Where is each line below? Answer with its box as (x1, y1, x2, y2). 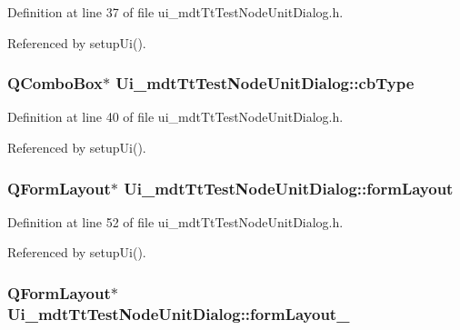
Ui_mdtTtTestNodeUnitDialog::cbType (115, 72, 415, 95)
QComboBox (7, 72, 103, 95)
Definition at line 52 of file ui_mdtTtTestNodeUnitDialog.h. (7, 212, 344, 231)
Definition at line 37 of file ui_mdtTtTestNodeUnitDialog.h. (7, 3, 344, 21)
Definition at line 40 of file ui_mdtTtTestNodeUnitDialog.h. (7, 107, 344, 126)
